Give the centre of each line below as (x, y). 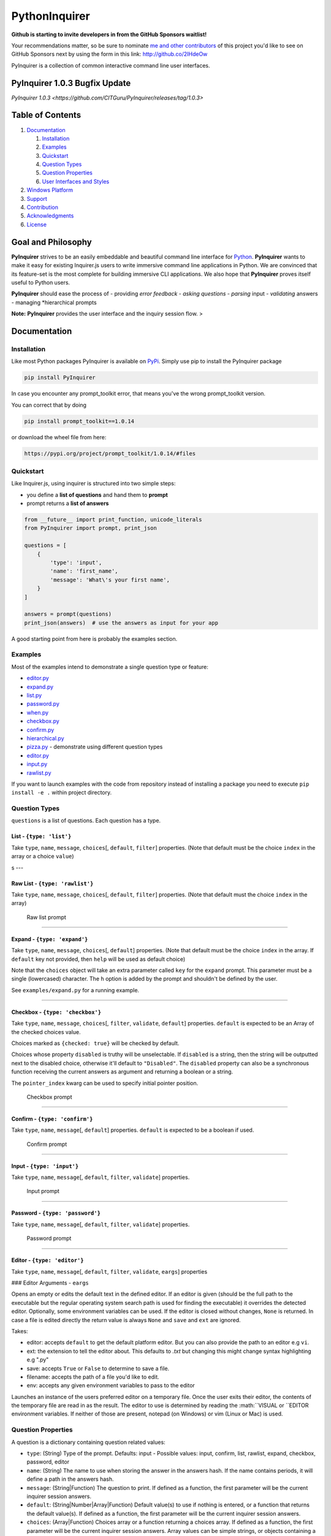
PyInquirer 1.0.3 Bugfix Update (71, 83)
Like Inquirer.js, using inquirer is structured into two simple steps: (93, 484)
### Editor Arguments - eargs (50, 1283)
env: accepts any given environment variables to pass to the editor (111, 1385)
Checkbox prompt (50, 1097)
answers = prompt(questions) (68, 614)
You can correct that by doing (49, 405)
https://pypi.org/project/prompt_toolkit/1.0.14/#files (110, 453)
